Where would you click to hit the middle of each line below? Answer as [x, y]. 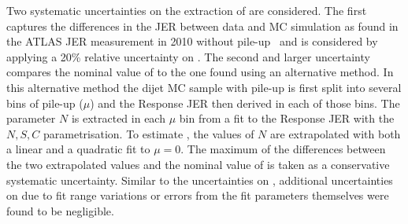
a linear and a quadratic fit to [78, 149]
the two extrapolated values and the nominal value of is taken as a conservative [198, 164]
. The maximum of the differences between [283, 149]
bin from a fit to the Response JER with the [287, 118]
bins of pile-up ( [45, 103]
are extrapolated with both [336, 133]
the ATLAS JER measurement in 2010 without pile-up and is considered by [192, 41]
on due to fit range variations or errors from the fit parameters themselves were [198, 195]
